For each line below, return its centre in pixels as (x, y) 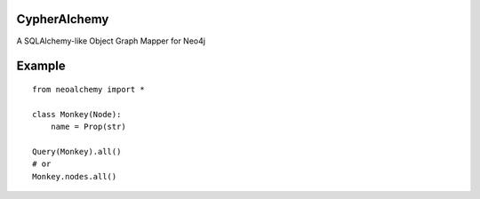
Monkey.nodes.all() (75, 176)
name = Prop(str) (88, 127)
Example (41, 66)
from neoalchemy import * (89, 89)
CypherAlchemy (63, 19)
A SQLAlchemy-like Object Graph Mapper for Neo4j (111, 41)
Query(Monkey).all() (77, 151)
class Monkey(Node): (77, 114)
